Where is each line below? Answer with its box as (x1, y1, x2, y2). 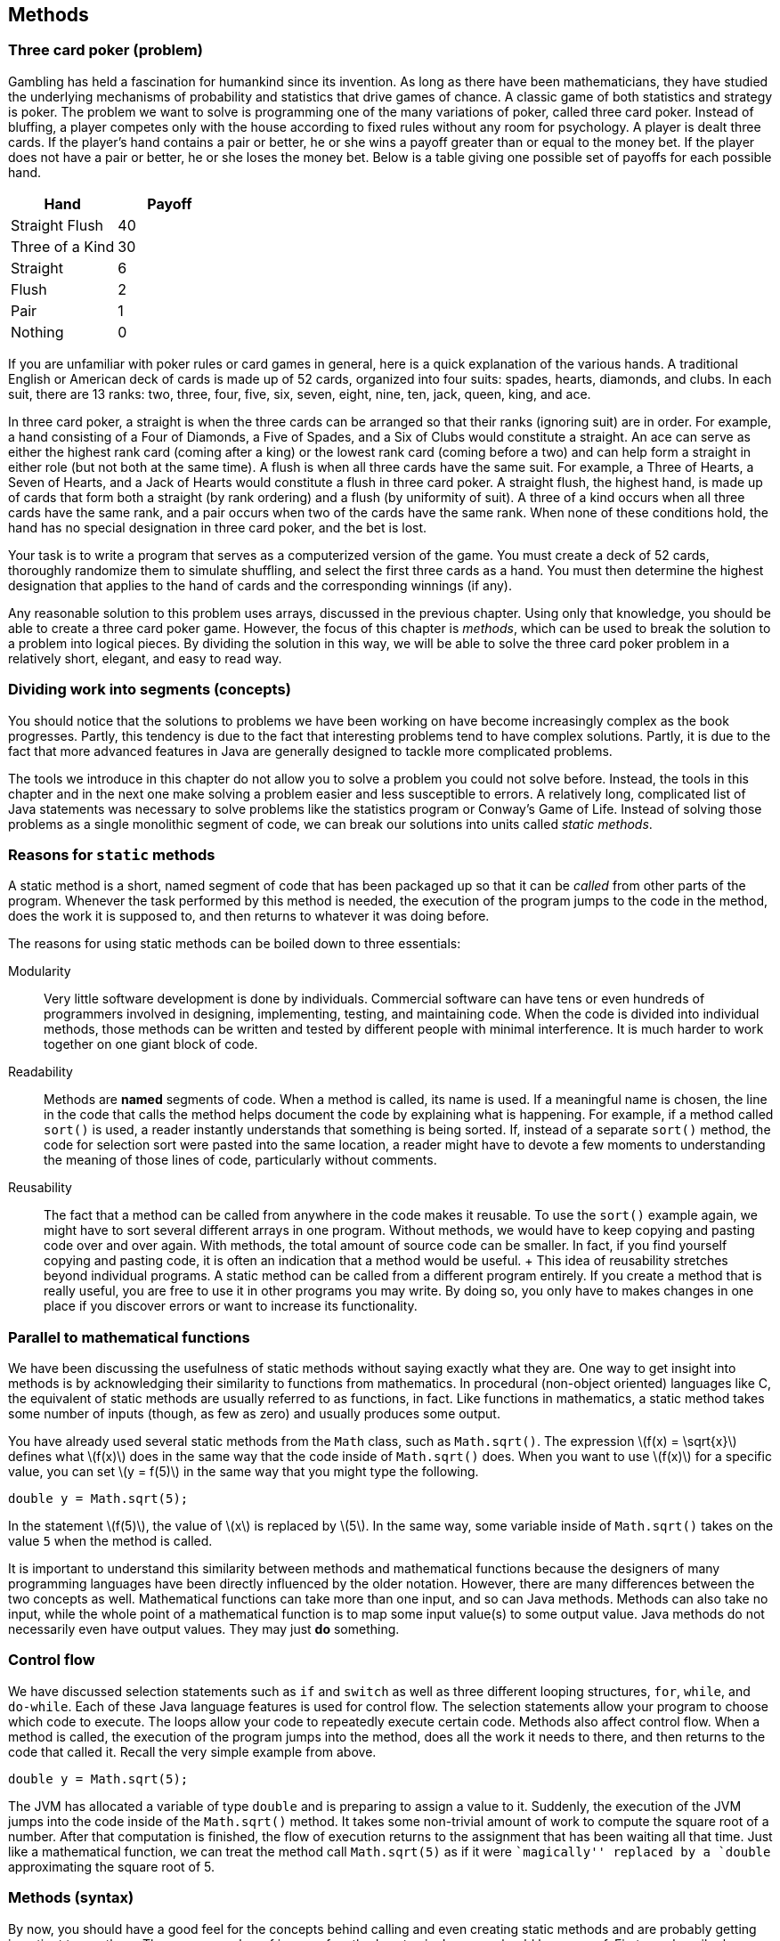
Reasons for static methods (8, 845, 215, 864)
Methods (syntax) (8, 1888, 134, 1907)
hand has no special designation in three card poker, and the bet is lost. (8, 519, 427, 535)
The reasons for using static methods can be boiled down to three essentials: (8, 936, 461, 952)
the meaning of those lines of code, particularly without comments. (44, 1152, 437, 1168)
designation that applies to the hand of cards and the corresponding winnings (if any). (8, 577, 513, 593)
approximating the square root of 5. (8, 1858, 215, 1874)
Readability (8, 1064, 73, 1080)
